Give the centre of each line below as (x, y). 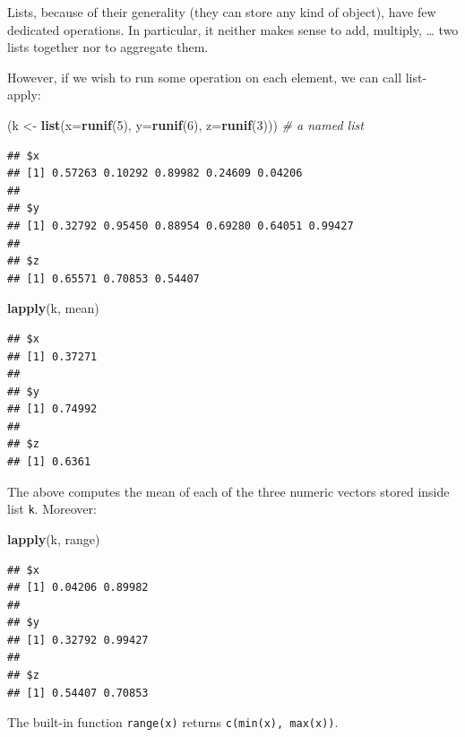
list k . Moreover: (52, 509)
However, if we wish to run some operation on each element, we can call (205, 77)
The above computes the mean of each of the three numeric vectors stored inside (228, 491)
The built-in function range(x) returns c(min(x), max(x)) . (173, 722)
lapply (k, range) (54, 538)
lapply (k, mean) (53, 308)
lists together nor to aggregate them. (108, 47)
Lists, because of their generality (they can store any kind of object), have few (222, 12)
